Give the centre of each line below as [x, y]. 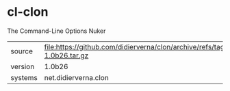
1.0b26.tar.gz [66, 55]
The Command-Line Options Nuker [56, 31]
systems [24, 77]
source [22, 51]
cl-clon [28, 12]
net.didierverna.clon [77, 77]
